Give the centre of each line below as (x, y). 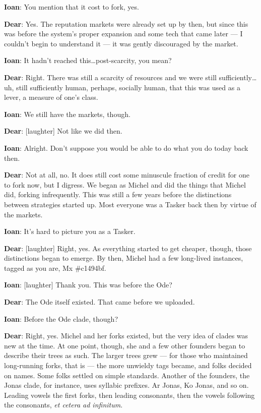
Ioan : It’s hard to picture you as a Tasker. (70, 231)
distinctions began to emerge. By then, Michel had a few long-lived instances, (124, 258)
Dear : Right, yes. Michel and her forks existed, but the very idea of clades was (126, 336)
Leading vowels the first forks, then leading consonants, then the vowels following (129, 395)
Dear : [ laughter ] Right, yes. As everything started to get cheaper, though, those (128, 248)
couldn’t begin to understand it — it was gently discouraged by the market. (121, 43)
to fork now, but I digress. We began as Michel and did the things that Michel (125, 184)
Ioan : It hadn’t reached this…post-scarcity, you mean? (88, 60)
